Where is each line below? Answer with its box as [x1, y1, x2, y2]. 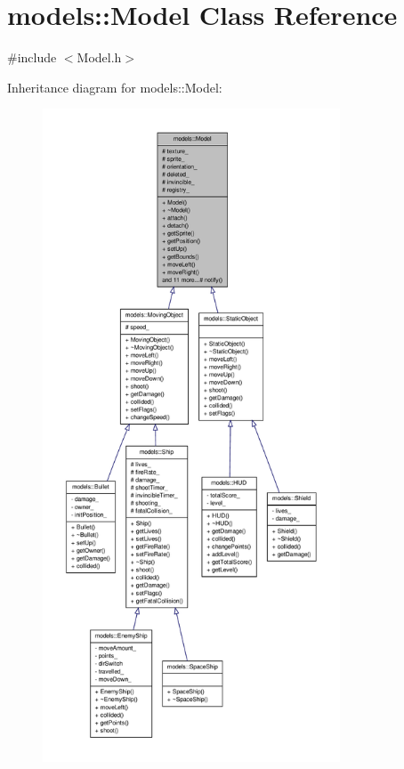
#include [7, 48, 57, 67]
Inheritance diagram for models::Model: [7, 77, 222, 96]
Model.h [77, 48, 122, 67]
